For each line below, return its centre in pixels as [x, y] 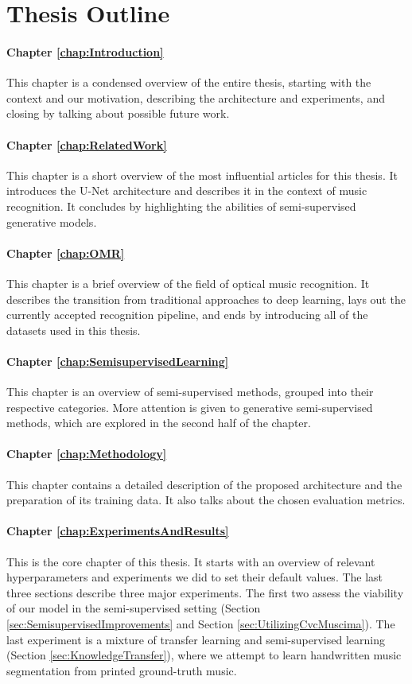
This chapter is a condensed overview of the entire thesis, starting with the [189, 82]
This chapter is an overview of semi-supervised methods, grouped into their [190, 392]
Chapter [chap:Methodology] [87, 454]
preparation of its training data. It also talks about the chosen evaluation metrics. [206, 500]
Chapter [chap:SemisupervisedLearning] [118, 361]
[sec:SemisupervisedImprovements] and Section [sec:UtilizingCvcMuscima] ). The [201, 624]
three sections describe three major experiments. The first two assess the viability [205, 592]
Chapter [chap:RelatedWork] [87, 144]
